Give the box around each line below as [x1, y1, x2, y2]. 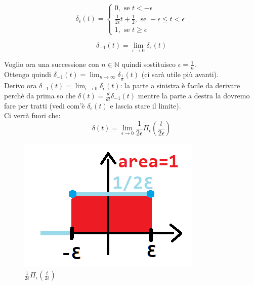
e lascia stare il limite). [110, 100, 181, 111]
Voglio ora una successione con [4, 59, 99, 69]
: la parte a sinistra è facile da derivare [120, 80, 240, 91]
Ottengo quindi [4, 68, 51, 79]
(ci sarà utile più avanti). [141, 68, 219, 79]
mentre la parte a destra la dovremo [138, 90, 250, 100]
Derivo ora [4, 80, 37, 91]
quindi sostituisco [121, 59, 176, 69]
